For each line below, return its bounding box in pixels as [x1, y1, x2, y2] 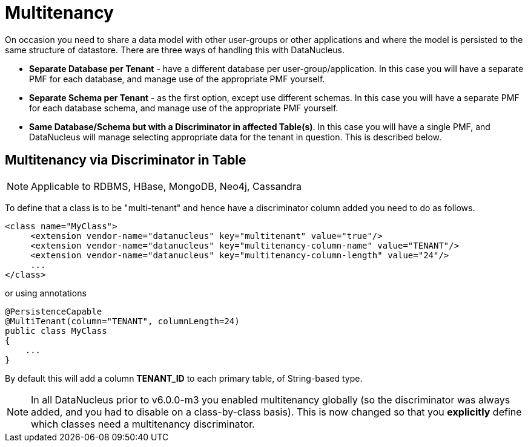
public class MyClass [5, 325, 107, 336]
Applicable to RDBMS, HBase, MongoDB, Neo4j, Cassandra [31, 180, 302, 192]
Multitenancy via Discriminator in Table [5, 152, 246, 168]
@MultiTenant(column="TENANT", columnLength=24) [5, 316, 240, 326]
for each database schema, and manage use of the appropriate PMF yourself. [29, 102, 338, 113]
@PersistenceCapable [5, 306, 102, 316]
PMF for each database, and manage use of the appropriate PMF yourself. [29, 73, 325, 84]
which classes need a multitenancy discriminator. [31, 417, 255, 430]
